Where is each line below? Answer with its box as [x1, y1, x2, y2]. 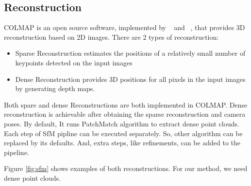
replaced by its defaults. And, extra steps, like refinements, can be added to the [4, 138, 240, 148]
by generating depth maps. [15, 83, 95, 93]
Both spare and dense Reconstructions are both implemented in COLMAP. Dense [4, 99, 248, 109]
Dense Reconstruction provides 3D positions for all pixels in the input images [15, 74, 246, 84]
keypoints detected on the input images [15, 57, 133, 67]
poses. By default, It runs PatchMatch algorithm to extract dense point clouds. [4, 118, 239, 128]
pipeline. [4, 147, 29, 157]
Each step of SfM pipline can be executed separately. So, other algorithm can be [4, 128, 243, 138]
